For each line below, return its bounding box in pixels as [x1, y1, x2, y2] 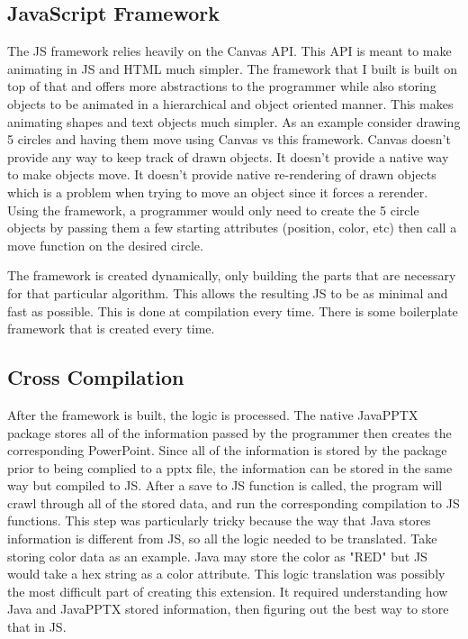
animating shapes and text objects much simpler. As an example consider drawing [7, 112, 461, 131]
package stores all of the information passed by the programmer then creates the [7, 423, 452, 442]
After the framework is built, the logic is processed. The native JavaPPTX [7, 405, 418, 424]
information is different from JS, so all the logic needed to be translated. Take [7, 529, 437, 548]
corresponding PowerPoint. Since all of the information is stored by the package [7, 441, 447, 460]
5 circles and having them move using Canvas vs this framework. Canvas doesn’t [7, 130, 451, 149]
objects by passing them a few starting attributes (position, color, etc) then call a [7, 218, 457, 237]
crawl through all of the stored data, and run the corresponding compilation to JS [7, 493, 460, 512]
